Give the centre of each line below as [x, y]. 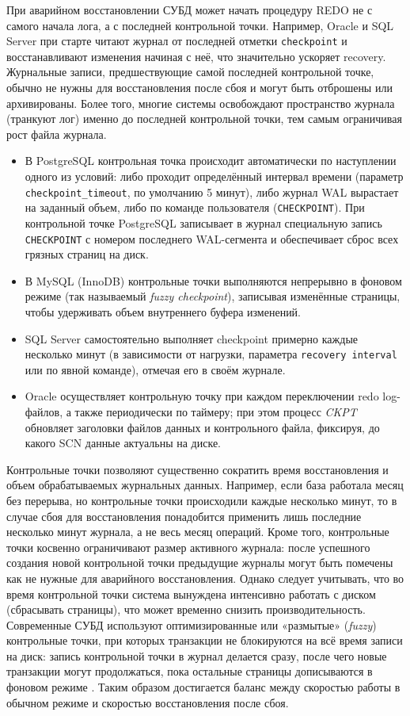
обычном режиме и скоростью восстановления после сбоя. [148, 702]
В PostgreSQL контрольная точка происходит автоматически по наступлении [211, 161]
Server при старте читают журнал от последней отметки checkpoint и [177, 41]
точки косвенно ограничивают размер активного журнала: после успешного [188, 547]
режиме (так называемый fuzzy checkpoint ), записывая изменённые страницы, [213, 296]
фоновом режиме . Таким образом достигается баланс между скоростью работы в [203, 687]
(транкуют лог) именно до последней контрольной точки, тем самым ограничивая [204, 119]
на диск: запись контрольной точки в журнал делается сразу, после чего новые [197, 655]
